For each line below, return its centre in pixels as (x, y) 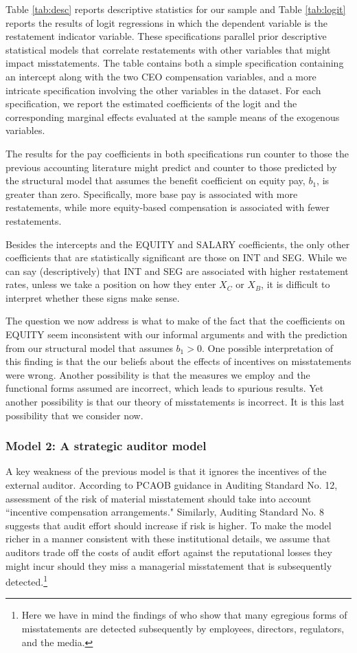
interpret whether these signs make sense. (93, 297)
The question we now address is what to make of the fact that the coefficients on (175, 321)
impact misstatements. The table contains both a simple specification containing (175, 63)
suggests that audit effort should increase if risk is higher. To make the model (169, 525)
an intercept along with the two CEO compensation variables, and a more (161, 76)
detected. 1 (27, 580)
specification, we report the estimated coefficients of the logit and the (151, 103)
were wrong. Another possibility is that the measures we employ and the (158, 374)
